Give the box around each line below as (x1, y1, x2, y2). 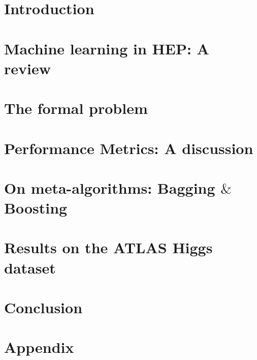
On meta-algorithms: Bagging (4, 177, 215, 198)
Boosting (4, 197, 68, 218)
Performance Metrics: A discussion (4, 137, 253, 158)
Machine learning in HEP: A (4, 38, 209, 58)
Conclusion (4, 297, 83, 317)
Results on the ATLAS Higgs (4, 237, 213, 258)
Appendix (4, 337, 74, 357)
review (4, 57, 51, 78)
